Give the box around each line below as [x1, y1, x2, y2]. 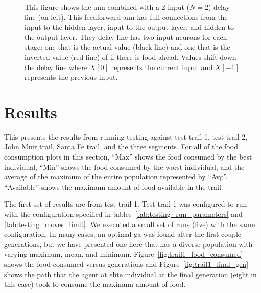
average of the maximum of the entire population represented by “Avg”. [4, 171, 228, 182]
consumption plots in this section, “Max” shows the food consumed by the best [4, 151, 252, 162]
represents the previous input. [25, 72, 118, 82]
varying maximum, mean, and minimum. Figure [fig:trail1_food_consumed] [4, 249, 243, 259]
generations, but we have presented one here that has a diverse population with [4, 238, 253, 249]
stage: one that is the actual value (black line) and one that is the [25, 41, 230, 52]
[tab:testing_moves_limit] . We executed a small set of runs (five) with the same [4, 218, 255, 229]
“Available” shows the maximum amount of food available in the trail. [4, 181, 223, 192]
